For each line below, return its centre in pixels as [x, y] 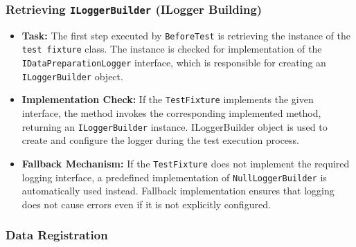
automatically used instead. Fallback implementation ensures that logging [178, 191]
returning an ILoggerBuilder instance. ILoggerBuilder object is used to [175, 126]
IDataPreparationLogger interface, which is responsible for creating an [174, 63]
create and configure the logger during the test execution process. [160, 140]
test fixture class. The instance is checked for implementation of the [172, 49]
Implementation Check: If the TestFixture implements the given [168, 99]
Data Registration [57, 235]
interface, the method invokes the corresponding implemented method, [171, 113]
